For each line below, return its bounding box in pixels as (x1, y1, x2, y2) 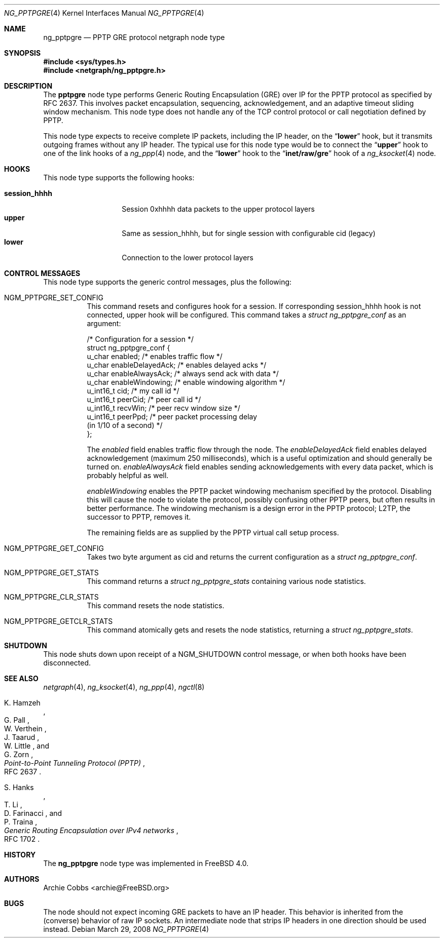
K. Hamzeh (4, 698, 41, 707)
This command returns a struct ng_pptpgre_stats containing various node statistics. (87, 577, 366, 585)
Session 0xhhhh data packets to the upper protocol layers (122, 205, 315, 213)
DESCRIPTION (4, 82, 53, 90)
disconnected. (43, 658, 91, 667)
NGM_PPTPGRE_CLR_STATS (4, 593, 99, 601)
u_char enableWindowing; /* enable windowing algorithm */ (87, 378, 285, 386)
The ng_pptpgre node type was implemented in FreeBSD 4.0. (43, 859, 249, 868)
